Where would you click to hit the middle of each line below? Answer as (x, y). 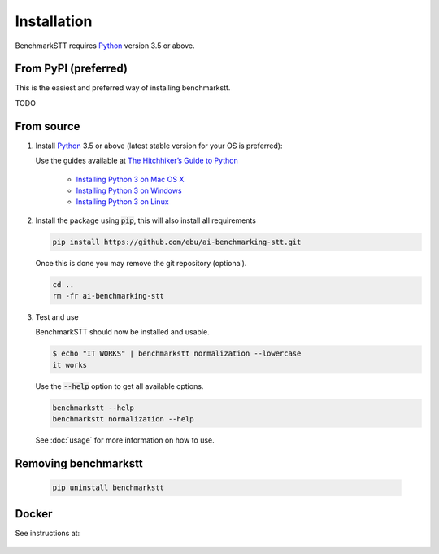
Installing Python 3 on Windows (129, 190)
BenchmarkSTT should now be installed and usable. (123, 332)
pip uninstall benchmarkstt (108, 488)
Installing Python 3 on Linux (123, 202)
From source (48, 126)
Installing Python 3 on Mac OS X (130, 179)
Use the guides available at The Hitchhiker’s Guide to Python (137, 161)
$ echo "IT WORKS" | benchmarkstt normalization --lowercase (177, 353)
